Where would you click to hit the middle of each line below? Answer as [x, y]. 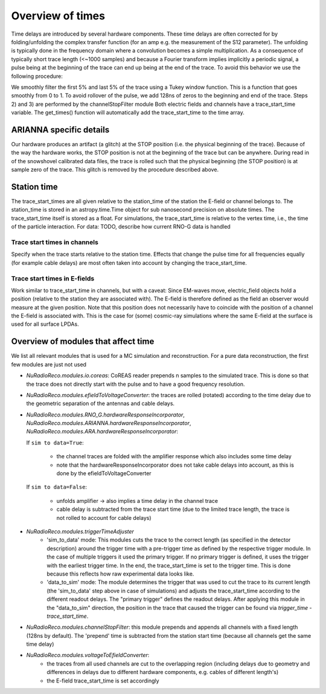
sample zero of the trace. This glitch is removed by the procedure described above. [115, 170]
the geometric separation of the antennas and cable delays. [101, 404]
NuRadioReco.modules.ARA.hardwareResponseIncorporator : [102, 432]
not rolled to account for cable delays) [104, 517]
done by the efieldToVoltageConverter [104, 473]
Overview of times [58, 16]
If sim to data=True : [55, 443]
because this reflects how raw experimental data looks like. [120, 574]
